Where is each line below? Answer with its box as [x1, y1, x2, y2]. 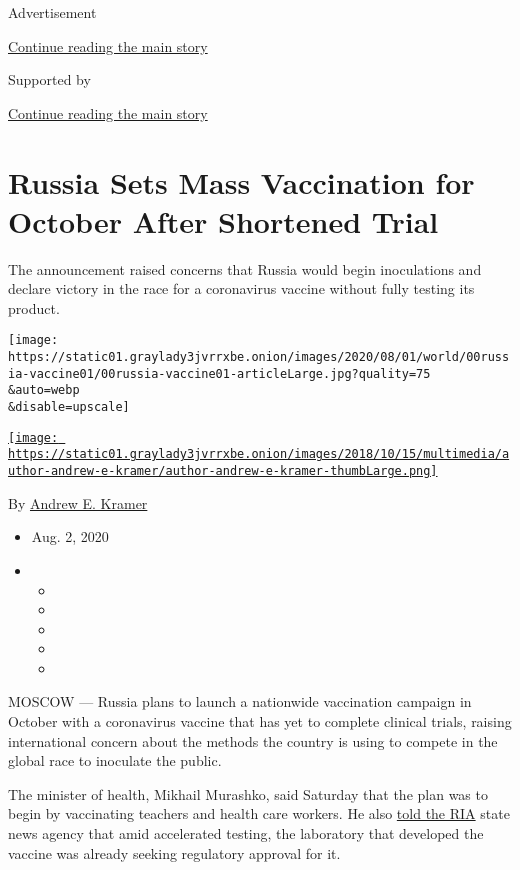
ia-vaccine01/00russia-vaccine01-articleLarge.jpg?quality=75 [8, 366, 431, 381]
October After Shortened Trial [8, 200, 439, 241]
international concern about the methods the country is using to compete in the [8, 730, 498, 751]
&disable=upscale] [8, 400, 130, 415]
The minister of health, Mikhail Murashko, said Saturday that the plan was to [8, 783, 488, 804]
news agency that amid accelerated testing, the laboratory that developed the [8, 823, 484, 844]
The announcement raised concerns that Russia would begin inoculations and [8, 258, 482, 279]
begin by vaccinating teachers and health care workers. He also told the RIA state [8, 803, 510, 824]
